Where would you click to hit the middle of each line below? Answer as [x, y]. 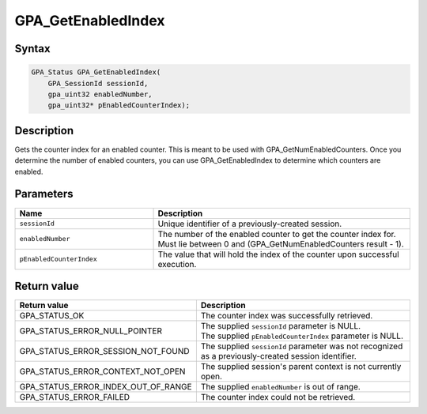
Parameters [44, 194]
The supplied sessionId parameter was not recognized [302, 346]
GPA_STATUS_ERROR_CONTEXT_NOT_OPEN [102, 371]
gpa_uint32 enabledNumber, [100, 94]
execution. [177, 264]
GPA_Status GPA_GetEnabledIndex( [96, 72]
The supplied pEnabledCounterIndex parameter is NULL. [302, 336]
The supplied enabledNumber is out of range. [281, 387]
